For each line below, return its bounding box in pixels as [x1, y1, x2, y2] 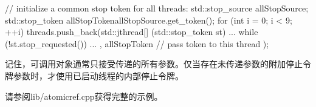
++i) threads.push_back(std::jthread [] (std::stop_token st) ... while [5, 25, 258, 38]
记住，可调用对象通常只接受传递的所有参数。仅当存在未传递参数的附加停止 [5, 57, 303, 70]
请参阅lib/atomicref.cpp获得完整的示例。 [5, 89, 163, 102]
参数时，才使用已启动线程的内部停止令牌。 [13, 69, 184, 82]
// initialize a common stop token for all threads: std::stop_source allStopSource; [5, 2, 309, 14]
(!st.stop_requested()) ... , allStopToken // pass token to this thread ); [5, 37, 269, 50]
